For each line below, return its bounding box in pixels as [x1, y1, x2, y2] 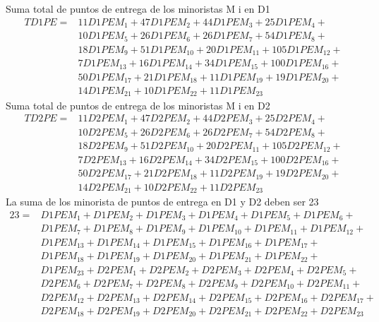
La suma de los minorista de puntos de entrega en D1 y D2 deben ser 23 [6, 194, 319, 208]
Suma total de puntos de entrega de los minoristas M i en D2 [6, 97, 270, 112]
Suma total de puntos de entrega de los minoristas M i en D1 [6, 1, 270, 16]
